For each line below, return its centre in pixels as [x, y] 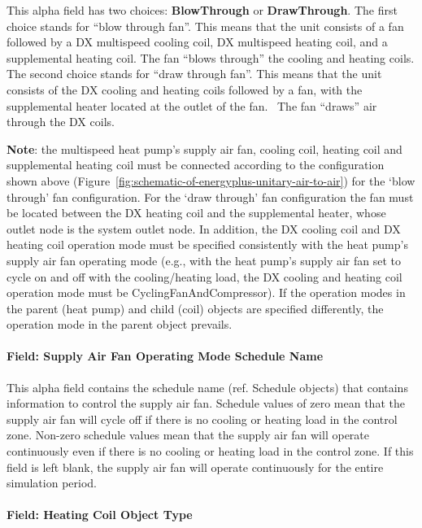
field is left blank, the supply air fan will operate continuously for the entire [195, 467]
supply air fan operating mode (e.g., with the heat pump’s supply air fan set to [204, 260]
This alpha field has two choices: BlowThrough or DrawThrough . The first [202, 10]
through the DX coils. [61, 122]
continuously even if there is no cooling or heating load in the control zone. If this [210, 451]
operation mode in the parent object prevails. [120, 324]
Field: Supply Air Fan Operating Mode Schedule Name [165, 356]
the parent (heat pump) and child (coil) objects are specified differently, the [195, 308]
